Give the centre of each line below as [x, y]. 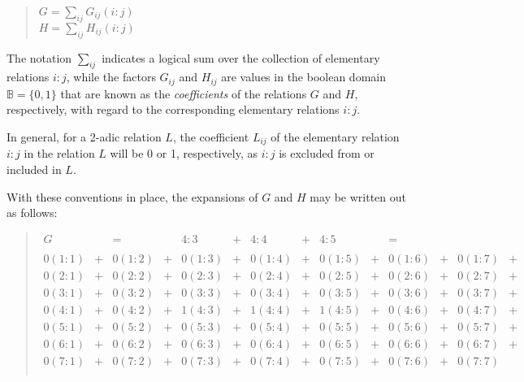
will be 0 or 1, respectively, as [184, 153]
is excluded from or [327, 153]
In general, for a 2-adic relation [84, 137]
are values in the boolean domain [303, 77]
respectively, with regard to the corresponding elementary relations [173, 109]
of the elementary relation [335, 137]
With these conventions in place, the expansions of [132, 196]
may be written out [358, 196]
